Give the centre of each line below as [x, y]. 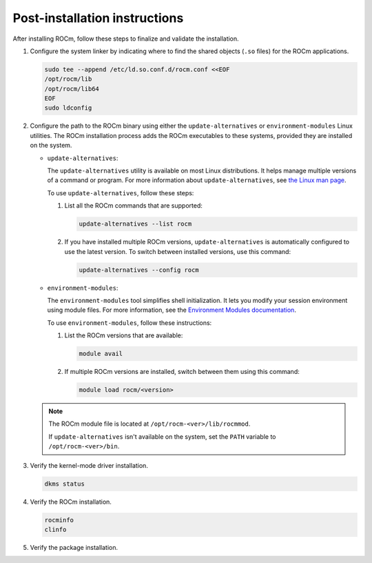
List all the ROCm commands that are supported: [133, 206]
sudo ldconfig [68, 108]
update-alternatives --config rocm [139, 270]
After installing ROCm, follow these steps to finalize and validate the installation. [126, 39]
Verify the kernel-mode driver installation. [89, 465]
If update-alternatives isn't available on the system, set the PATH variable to [162, 436]
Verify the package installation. [74, 547]
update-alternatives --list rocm [135, 224]
